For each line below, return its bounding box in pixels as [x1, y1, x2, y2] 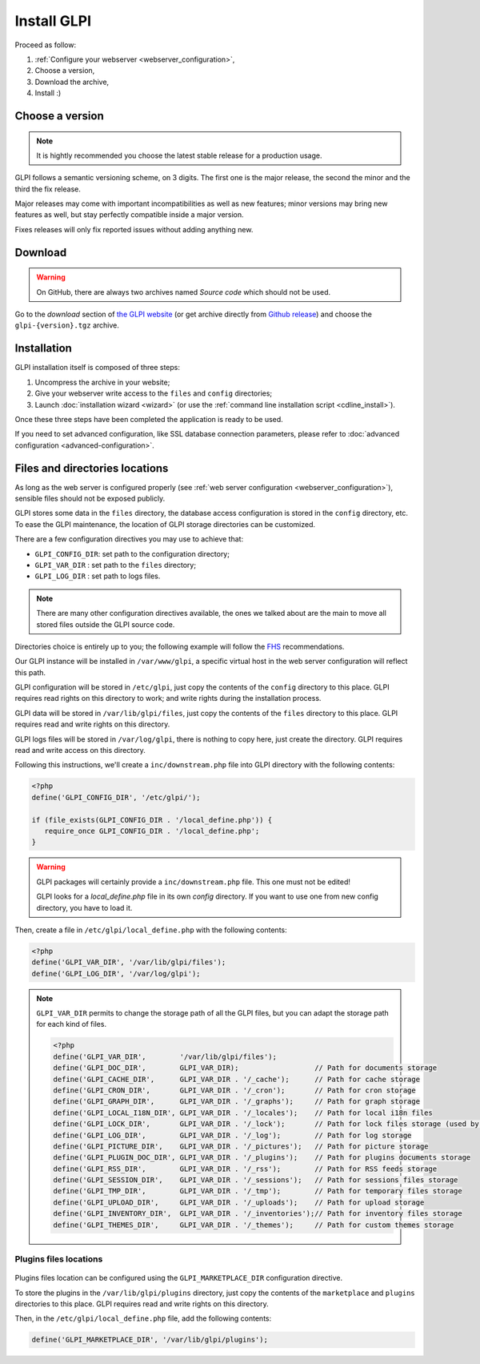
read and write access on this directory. [14, 746, 146, 755]
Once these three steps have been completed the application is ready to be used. [14, 414, 283, 424]
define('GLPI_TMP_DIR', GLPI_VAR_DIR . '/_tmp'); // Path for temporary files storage [53, 1186, 463, 1196]
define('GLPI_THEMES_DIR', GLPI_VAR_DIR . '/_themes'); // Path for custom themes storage [53, 1220, 454, 1229]
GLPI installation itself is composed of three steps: [14, 363, 180, 372]
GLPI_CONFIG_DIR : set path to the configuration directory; [34, 549, 230, 558]
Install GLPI [14, 12, 92, 30]
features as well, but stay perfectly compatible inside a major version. [14, 210, 244, 219]
